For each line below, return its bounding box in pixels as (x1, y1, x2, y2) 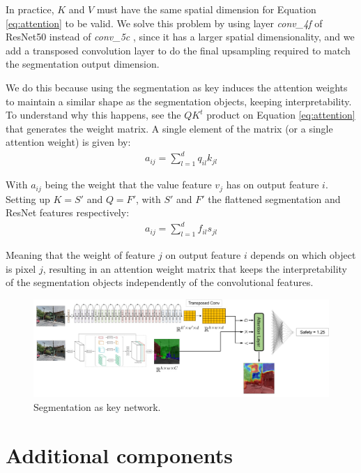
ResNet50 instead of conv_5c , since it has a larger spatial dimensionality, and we (6, 29, 355, 44)
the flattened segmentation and (208, 191, 341, 206)
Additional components (6, 440, 233, 469)
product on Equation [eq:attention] (206, 107, 355, 122)
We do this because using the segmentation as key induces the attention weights (6, 80, 348, 94)
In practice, (6, 2, 54, 16)
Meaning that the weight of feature (6, 248, 155, 262)
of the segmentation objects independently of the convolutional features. (6, 275, 314, 290)
